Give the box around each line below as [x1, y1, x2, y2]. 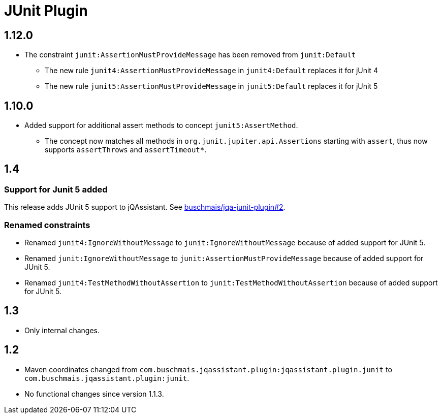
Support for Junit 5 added [4, 184, 108, 195]
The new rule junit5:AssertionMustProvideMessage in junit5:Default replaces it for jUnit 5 [45, 82, 378, 91]
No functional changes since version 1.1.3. [24, 389, 164, 398]
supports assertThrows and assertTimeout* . [45, 145, 207, 154]
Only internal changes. [24, 326, 100, 335]
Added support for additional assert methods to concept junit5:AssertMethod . [24, 121, 298, 130]
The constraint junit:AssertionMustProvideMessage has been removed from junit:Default [24, 50, 356, 59]
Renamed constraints [4, 219, 90, 230]
